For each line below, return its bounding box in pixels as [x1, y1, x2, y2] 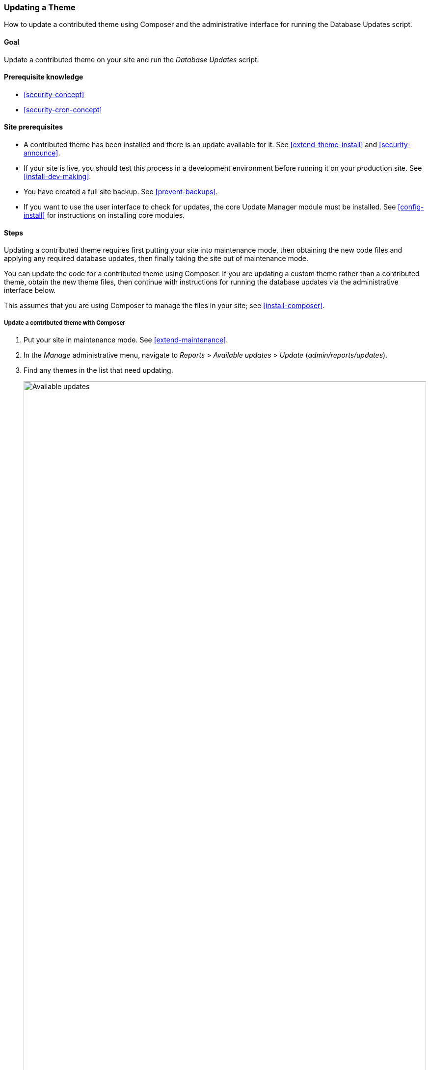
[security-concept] [24, 90, 84, 99]
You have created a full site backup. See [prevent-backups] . [24, 187, 218, 196]
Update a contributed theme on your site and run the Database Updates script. [4, 55, 259, 64]
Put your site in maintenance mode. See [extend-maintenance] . [24, 336, 228, 344]
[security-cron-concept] [24, 105, 102, 114]
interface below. [4, 286, 56, 295]
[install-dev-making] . [24, 172, 91, 181]
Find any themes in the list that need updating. [24, 366, 173, 375]
